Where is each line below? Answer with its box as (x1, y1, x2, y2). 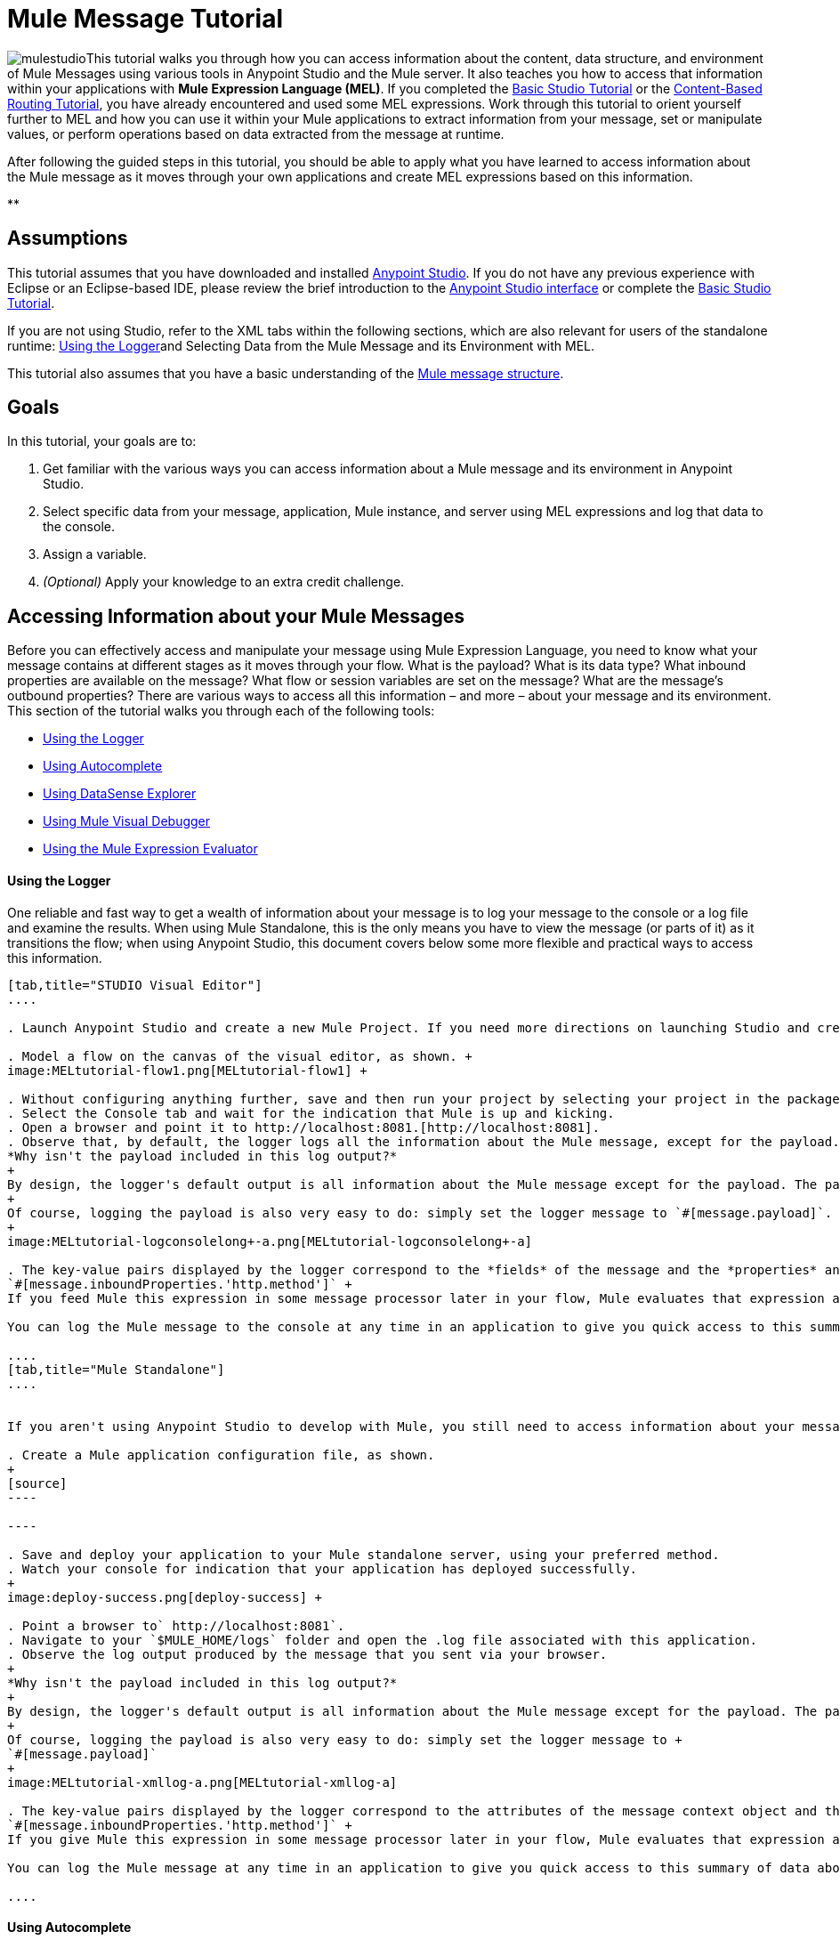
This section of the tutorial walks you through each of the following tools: (7, 703, 435, 719)
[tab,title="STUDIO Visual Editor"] (7, 977, 262, 992)
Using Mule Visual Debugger (43, 813, 211, 829)
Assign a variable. (43, 546, 147, 562)
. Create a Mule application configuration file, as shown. (7, 1447, 435, 1462)
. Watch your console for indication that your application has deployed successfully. (7, 1561, 638, 1576)
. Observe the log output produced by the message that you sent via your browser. (7, 1646, 608, 1661)
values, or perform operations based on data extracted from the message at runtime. (7, 125, 505, 141)
